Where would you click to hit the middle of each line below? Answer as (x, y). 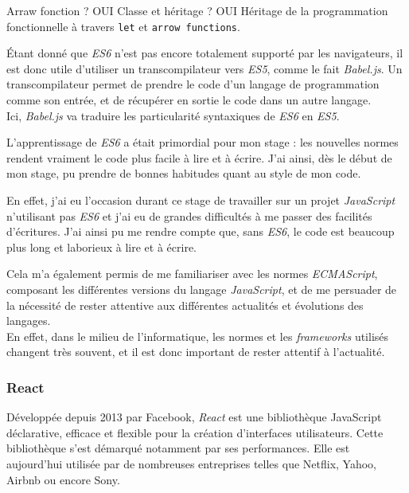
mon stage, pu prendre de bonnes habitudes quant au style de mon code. (184, 173)
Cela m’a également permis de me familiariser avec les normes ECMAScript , (192, 274)
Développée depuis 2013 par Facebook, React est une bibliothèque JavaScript (194, 417)
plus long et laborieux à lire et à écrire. (102, 246)
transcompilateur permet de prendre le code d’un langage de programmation (193, 84)
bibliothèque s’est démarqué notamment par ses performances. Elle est (178, 448)
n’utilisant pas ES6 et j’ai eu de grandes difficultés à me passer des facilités (189, 215)
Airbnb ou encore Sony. (63, 479)
